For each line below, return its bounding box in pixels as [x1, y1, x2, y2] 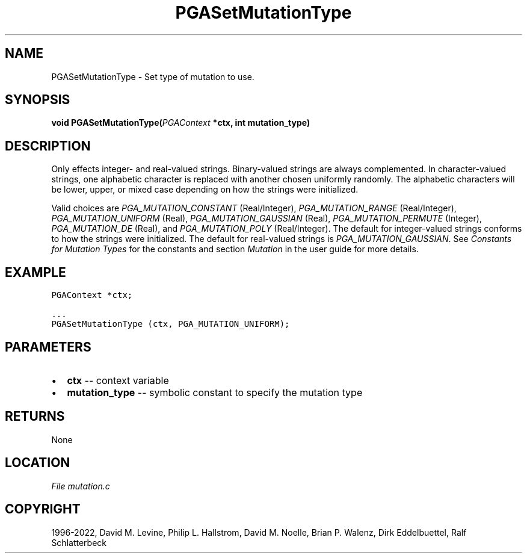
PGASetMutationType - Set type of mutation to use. [51, 71, 254, 82]
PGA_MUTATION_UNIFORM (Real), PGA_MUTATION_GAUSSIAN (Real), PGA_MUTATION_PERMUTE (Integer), [51, 213, 482, 224]
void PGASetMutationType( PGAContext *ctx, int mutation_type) [51, 117, 310, 128]
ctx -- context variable [67, 374, 169, 386]
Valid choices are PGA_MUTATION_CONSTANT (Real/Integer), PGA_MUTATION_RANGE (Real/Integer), [51, 203, 457, 214]
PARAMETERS [5, 339, 91, 355]
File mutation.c [51, 480, 110, 491]
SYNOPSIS [5, 92, 70, 108]
